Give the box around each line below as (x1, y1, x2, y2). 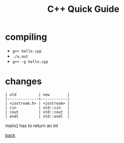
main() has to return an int (5, 123, 59, 129)
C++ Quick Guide (47, 3, 120, 15)
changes (5, 76, 42, 87)
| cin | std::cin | (5, 105, 70, 110)
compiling (5, 31, 47, 43)
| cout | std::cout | (5, 109, 70, 115)
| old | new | (5, 92, 70, 97)
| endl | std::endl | (5, 114, 70, 119)
